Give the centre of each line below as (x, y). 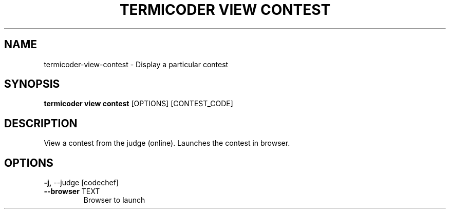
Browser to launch (114, 200)
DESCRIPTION (41, 123)
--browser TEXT (72, 191)
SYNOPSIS (32, 84)
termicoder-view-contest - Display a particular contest (136, 64)
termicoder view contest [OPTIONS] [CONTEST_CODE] (138, 104)
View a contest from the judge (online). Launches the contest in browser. (167, 143)
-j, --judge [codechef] (81, 183)
